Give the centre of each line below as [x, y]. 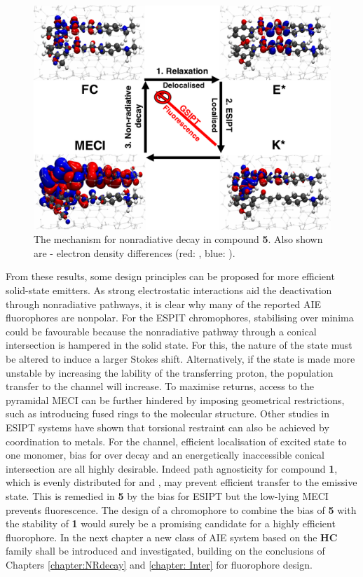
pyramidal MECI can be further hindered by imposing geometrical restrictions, [175, 399]
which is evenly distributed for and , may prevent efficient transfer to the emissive [181, 482]
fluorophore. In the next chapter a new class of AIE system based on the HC [172, 537]
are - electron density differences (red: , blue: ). [135, 252]
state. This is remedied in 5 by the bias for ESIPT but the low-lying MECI [167, 495]
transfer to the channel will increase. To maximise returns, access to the [160, 386]
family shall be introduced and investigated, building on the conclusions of [165, 551]
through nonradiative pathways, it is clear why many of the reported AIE [164, 304]
